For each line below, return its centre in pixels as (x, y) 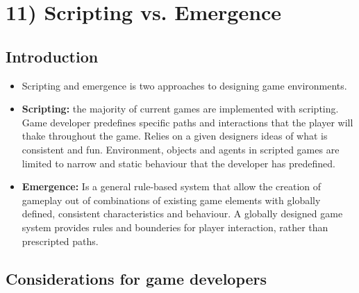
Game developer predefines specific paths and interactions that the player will (187, 122)
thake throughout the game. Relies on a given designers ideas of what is (175, 136)
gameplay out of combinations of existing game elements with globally (171, 200)
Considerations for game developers (136, 278)
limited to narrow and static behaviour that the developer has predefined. (178, 163)
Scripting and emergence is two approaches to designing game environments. (184, 85)
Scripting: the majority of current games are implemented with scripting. (180, 109)
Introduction (52, 56)
